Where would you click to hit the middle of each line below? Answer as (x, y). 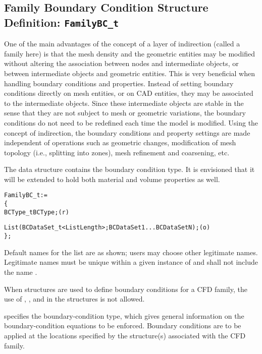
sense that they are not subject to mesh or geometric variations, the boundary (125, 113)
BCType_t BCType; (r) (37, 212)
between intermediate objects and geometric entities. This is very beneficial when (129, 73)
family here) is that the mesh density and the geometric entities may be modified (129, 53)
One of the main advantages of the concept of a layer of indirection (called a (122, 44)
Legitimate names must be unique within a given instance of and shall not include (131, 262)
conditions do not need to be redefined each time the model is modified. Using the (131, 122)
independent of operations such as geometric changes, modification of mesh (120, 142)
